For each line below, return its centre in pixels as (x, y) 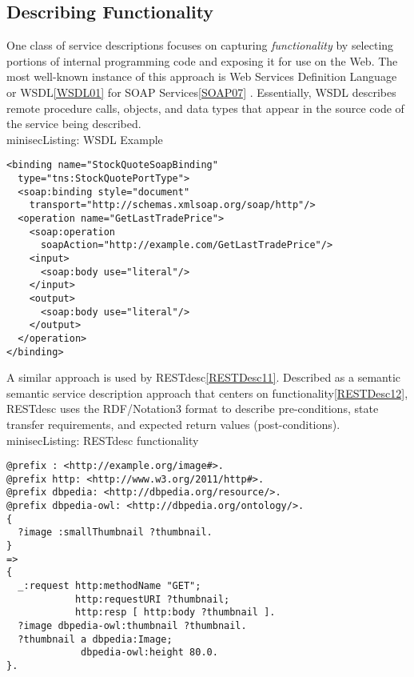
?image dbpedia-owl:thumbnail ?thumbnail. (132, 626)
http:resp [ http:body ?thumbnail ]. (175, 613)
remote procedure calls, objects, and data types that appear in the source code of (205, 108)
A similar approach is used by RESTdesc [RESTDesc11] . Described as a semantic (204, 377)
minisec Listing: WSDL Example (85, 139)
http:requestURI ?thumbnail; (152, 599)
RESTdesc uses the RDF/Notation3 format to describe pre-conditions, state (193, 409)
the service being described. (74, 124)
